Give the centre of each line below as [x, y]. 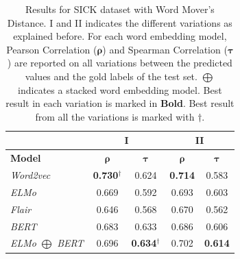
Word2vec [31, 175]
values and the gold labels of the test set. [111, 76]
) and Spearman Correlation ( [165, 49]
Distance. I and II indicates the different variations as [120, 22]
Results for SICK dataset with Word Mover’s [120, 9]
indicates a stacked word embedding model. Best [120, 89]
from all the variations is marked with [115, 116]
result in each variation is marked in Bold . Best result [120, 103]
